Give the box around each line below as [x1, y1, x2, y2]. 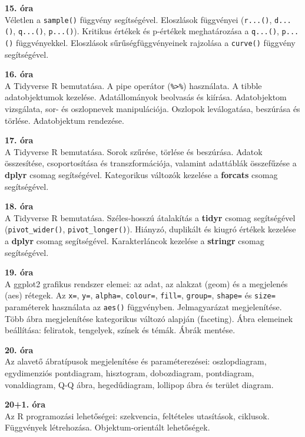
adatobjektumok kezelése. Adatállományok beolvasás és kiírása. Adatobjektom [5, 91, 287, 103]
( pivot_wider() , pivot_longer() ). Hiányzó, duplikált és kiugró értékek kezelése [5, 223, 296, 235]
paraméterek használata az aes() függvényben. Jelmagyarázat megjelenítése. [5, 301, 282, 313]
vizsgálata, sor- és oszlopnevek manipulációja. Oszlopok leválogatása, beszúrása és [5, 103, 300, 114]
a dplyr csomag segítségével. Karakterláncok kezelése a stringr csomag [5, 235, 264, 247]
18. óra [5, 200, 34, 212]
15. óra [5, 2, 34, 14]
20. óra [5, 343, 34, 356]
